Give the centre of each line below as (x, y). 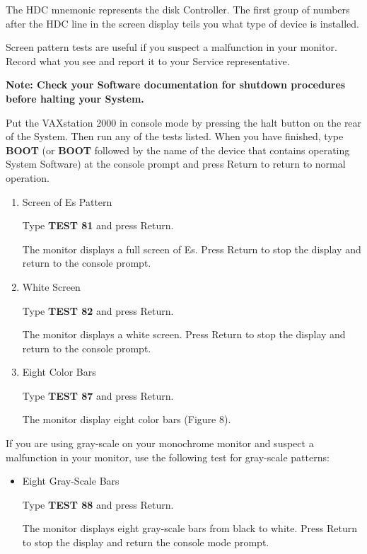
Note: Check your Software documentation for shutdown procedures (176, 85)
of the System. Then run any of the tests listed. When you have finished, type (175, 136)
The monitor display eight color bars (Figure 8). (127, 419)
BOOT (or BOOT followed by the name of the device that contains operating (178, 150)
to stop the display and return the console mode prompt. (146, 542)
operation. (28, 177)
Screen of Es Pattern (67, 201)
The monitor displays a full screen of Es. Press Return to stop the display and (192, 249)
